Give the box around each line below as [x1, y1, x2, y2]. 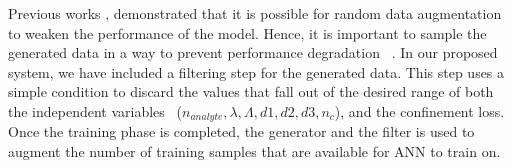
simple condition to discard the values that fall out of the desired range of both [8, 81, 494, 102]
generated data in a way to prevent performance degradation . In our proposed [8, 42, 498, 63]
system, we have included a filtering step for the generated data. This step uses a [8, 61, 505, 82]
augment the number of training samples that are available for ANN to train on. [8, 141, 501, 162]
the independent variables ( [8, 100, 182, 121]
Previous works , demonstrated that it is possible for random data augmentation [8, 3, 502, 23]
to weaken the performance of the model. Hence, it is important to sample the [8, 22, 487, 43]
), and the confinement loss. [334, 100, 505, 121]
